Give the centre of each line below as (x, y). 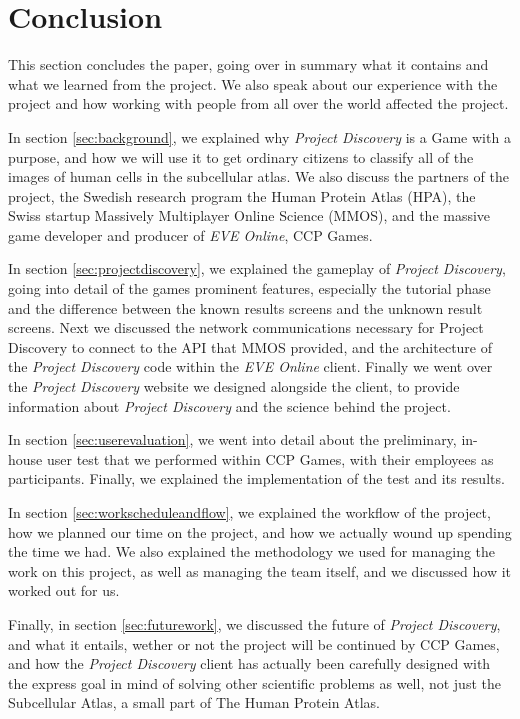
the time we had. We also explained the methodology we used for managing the (252, 551)
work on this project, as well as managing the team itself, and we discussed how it (260, 570)
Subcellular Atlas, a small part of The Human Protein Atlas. (194, 702)
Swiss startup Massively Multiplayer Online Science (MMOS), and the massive (249, 215)
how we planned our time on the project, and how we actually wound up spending (260, 531)
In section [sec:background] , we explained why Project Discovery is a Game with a (259, 136)
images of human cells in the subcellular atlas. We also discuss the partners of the (258, 176)
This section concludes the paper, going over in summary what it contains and (248, 64)
